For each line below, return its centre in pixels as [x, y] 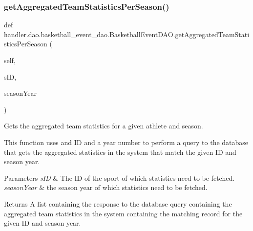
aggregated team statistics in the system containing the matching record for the [123, 213]
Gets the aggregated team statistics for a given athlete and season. [104, 126]
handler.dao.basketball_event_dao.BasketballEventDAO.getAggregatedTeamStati [127, 34]
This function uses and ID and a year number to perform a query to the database [126, 142]
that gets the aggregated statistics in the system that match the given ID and [120, 152]
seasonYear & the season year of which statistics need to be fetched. [106, 187]
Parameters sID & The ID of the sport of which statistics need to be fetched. [119, 178]
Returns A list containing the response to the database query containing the [118, 203]
